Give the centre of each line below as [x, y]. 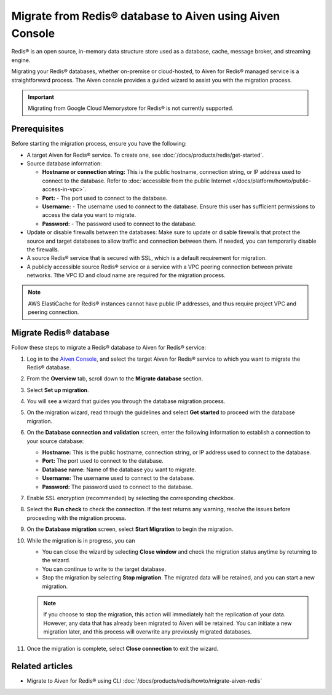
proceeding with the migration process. [77, 518]
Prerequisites [38, 129]
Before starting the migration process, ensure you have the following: [99, 144]
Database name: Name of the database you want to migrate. [119, 469]
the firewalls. [43, 249]
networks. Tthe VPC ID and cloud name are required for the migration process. [126, 275]
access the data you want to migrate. [89, 215]
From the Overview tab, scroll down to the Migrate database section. [115, 379]
